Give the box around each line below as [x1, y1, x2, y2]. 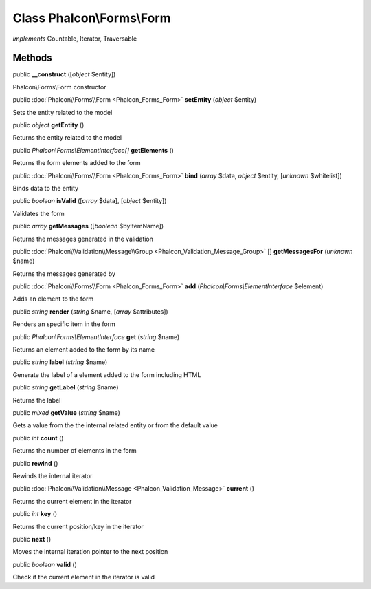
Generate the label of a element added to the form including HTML [12, 370, 201, 378]
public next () [12, 535, 52, 543]
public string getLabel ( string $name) [12, 383, 120, 392]
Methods [12, 52, 52, 64]
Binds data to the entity [12, 184, 79, 192]
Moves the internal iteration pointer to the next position [12, 548, 168, 556]
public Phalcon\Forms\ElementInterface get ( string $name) [12, 332, 180, 341]
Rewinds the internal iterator [12, 471, 93, 480]
